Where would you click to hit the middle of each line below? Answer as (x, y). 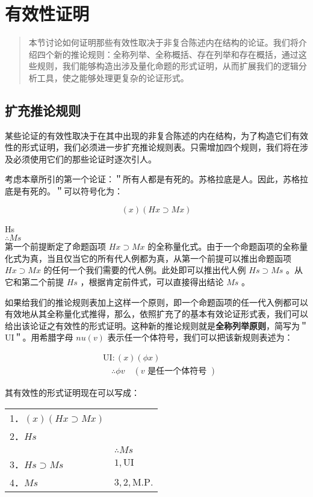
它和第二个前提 (34, 282)
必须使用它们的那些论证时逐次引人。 (85, 159)
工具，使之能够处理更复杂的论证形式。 (113, 77)
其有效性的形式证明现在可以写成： (72, 393)
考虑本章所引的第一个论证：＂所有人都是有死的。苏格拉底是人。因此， (144, 179)
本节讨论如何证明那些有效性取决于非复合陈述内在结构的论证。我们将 (163, 42)
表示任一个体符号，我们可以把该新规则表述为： (200, 337)
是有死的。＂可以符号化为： (68, 191)
